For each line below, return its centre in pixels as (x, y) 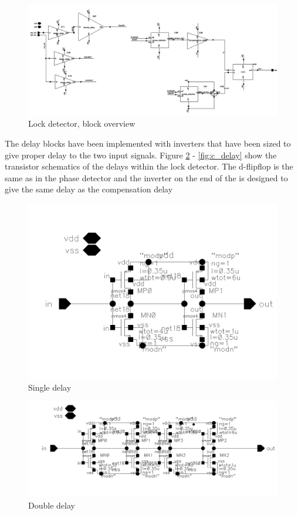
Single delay (50, 387)
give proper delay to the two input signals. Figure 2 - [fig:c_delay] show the (141, 155)
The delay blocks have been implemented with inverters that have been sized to (148, 143)
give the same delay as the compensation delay (89, 189)
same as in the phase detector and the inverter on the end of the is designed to (146, 177)
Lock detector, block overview (82, 123)
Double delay (52, 505)
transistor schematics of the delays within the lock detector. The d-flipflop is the (149, 166)
